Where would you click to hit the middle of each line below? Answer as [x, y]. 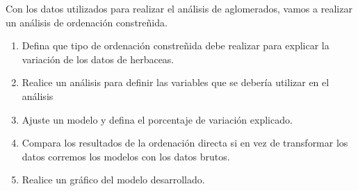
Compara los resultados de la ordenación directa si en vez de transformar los [185, 143]
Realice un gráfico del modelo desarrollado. [113, 180]
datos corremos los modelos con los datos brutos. [126, 156]
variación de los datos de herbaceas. [98, 59]
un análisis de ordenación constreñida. [87, 22]
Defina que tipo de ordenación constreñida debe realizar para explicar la [176, 45]
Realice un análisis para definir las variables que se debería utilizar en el [176, 82]
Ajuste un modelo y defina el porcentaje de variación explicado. [157, 119]
